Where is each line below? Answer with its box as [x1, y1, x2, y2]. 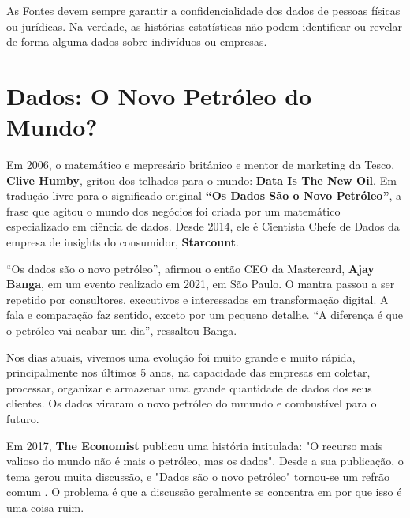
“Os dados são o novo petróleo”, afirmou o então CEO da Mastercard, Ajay [6, 260, 375, 276]
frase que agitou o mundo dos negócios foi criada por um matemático [6, 202, 341, 219]
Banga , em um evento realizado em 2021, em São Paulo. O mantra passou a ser [6, 276, 395, 292]
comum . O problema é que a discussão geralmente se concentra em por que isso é [6, 483, 402, 500]
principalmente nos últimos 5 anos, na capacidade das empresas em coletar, [6, 364, 371, 381]
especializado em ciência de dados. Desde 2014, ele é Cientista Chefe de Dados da [6, 218, 400, 235]
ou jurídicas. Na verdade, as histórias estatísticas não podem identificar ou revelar [6, 17, 403, 34]
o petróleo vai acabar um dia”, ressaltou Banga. [6, 322, 237, 339]
